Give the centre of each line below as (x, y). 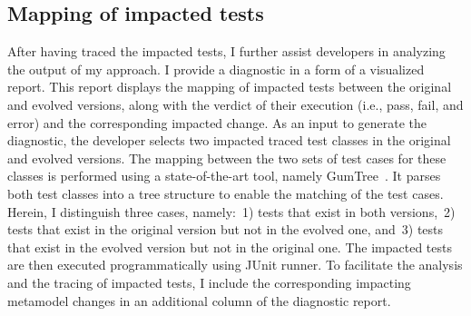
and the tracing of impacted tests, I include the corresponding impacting (209, 282)
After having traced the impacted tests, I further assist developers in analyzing (226, 51)
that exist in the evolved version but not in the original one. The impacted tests (230, 247)
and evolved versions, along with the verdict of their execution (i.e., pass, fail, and (235, 104)
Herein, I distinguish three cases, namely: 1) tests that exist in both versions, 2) (231, 211)
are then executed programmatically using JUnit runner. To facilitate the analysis (235, 265)
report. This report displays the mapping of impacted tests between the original (230, 87)
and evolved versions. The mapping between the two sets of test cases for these (227, 158)
